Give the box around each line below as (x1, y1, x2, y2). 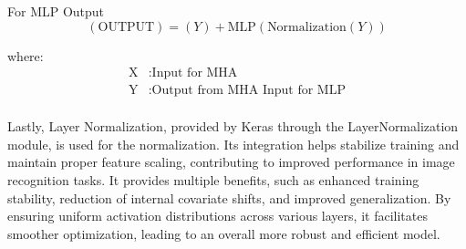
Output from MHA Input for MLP (151, 84, 346, 98)
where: (7, 46, 44, 65)
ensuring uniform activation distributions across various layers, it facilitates (7, 206, 428, 225)
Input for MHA (151, 67, 238, 80)
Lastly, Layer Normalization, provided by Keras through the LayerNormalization (7, 117, 459, 136)
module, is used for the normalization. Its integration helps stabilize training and (7, 134, 460, 153)
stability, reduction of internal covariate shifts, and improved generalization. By (7, 188, 451, 207)
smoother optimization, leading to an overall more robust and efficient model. (7, 223, 440, 243)
